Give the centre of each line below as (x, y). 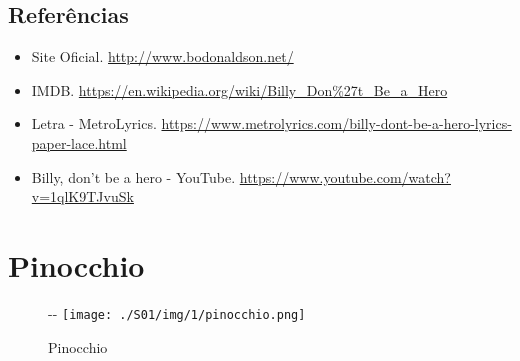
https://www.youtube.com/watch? (345, 176)
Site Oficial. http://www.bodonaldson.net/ (162, 56)
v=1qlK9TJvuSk (82, 196)
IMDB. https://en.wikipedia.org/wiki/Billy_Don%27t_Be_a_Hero (239, 89)
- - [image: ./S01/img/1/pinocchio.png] (177, 312)
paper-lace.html (79, 142)
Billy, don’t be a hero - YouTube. (133, 176)
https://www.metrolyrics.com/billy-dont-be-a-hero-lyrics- (336, 123)
